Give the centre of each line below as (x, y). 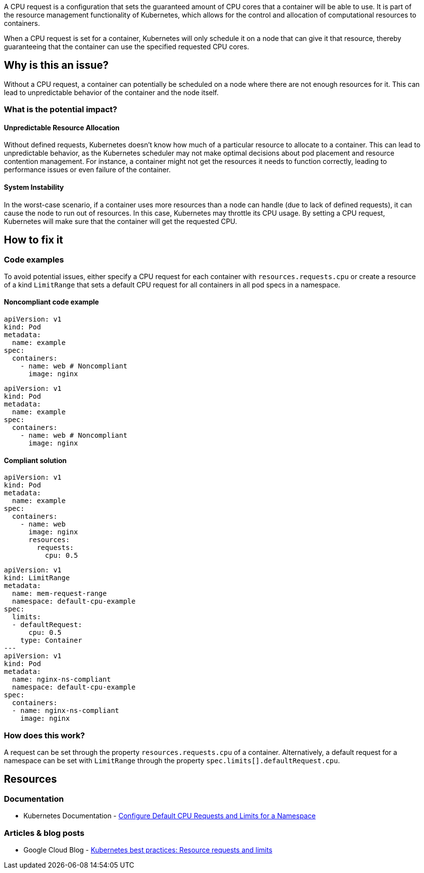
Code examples (34, 259)
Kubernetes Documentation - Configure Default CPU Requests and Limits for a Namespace (170, 816)
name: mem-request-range (59, 594)
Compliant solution (35, 460)
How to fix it (34, 240)
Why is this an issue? (56, 65)
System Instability (34, 187)
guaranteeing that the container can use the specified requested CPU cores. (127, 47)
